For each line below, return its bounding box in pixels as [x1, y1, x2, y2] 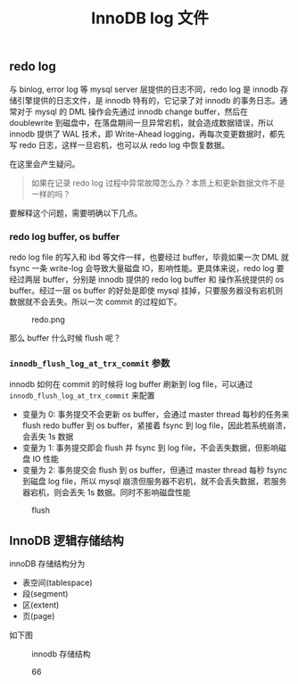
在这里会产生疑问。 [9, 158, 80, 169]
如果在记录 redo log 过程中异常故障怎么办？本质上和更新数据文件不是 [30, 177, 286, 188]
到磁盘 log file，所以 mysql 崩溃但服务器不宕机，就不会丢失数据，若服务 [21, 476, 287, 487]
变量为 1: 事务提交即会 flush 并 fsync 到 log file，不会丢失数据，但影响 [21, 442, 279, 453]
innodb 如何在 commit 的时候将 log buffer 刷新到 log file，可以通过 [9, 379, 253, 390]
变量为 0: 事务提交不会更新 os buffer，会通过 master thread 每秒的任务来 [21, 409, 290, 420]
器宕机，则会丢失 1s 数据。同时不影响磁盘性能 [21, 487, 191, 498]
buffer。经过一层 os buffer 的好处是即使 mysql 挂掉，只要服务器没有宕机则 [9, 284, 284, 295]
